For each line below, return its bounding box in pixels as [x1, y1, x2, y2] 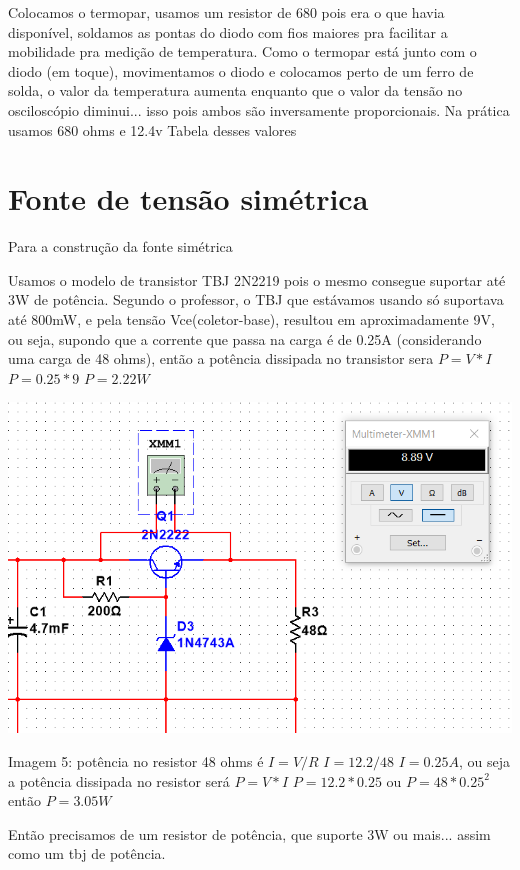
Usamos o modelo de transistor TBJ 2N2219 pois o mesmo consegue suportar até [8, 269, 506, 290]
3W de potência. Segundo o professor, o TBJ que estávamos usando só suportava [8, 289, 504, 310]
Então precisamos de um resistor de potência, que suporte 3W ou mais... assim [8, 823, 491, 844]
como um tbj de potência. [8, 843, 166, 864]
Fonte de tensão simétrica [8, 178, 369, 219]
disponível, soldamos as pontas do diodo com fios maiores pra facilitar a [8, 21, 448, 42]
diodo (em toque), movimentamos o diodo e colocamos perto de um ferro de [8, 60, 474, 81]
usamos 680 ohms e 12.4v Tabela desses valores [8, 119, 297, 140]
